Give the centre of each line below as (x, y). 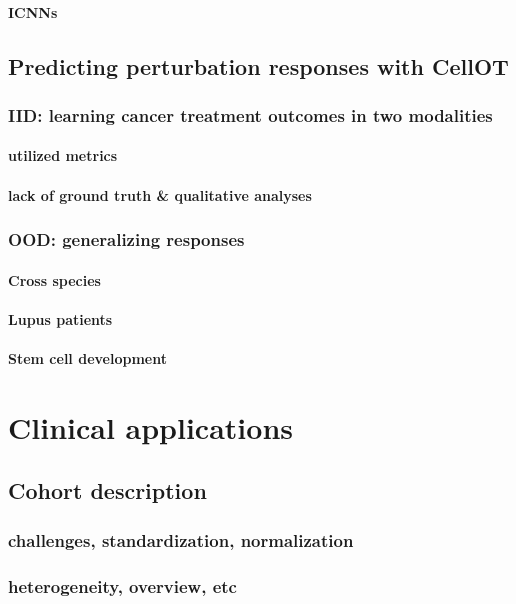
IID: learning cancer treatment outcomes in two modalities (250, 114)
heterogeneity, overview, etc (122, 585)
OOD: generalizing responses (126, 239)
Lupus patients (60, 318)
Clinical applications (150, 426)
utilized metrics (63, 155)
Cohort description (107, 490)
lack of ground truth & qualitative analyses (160, 194)
